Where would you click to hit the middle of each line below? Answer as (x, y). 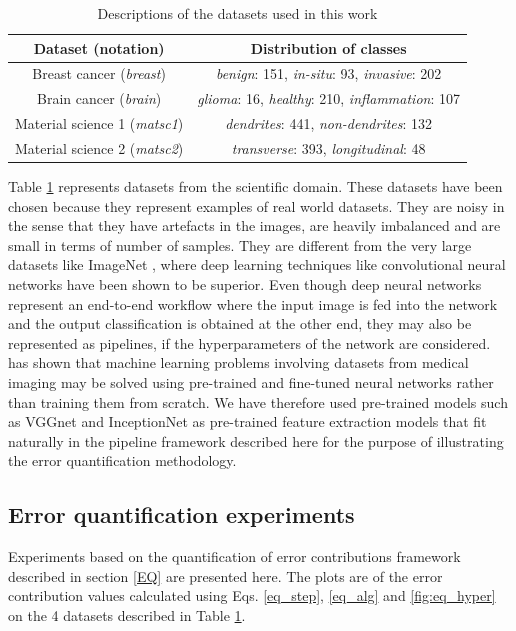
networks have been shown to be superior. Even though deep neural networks (245, 284)
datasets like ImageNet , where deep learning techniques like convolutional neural (257, 264)
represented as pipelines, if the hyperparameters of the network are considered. (249, 342)
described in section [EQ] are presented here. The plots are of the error (225, 575)
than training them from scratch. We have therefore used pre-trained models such (258, 401)
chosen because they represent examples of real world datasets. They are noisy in (256, 205)
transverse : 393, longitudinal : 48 (328, 147)
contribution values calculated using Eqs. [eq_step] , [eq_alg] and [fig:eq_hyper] (252, 595)
